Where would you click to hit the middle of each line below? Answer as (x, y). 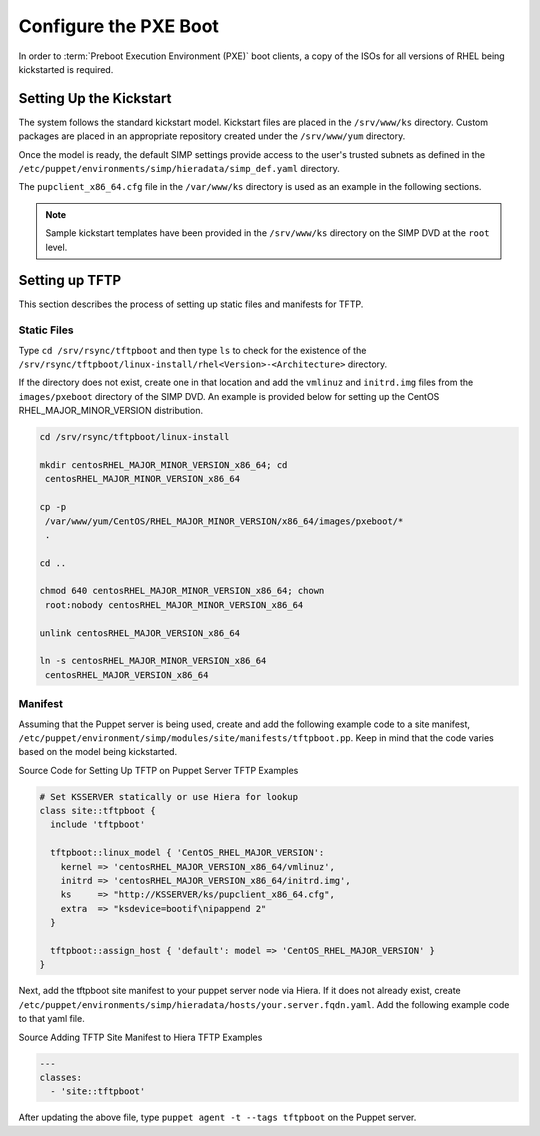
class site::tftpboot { (98, 811)
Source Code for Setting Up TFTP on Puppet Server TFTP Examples (158, 770)
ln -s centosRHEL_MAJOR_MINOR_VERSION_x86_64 (153, 661)
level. (56, 247)
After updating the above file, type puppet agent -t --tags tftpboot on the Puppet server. (217, 1117)
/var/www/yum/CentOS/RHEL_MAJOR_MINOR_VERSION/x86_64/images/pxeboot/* (224, 521)
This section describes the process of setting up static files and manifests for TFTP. (191, 304)
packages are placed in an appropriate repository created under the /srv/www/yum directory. (212, 136)
